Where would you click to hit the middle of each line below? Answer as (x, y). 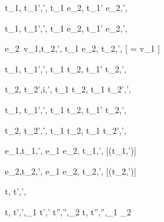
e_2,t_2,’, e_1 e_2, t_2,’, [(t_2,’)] (71, 171)
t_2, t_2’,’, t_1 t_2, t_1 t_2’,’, (66, 130)
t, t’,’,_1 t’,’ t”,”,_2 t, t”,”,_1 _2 (68, 211)
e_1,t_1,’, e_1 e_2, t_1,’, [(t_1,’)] (71, 151)
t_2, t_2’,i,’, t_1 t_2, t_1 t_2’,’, (68, 89)
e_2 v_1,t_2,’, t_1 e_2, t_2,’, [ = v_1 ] (83, 48)
